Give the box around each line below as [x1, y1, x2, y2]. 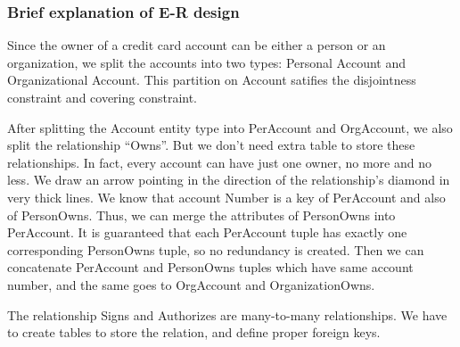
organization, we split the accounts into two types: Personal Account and [7, 53, 407, 71]
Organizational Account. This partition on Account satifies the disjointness [7, 70, 416, 89]
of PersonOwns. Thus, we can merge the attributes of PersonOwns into [7, 205, 396, 224]
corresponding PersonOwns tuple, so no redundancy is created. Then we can [7, 240, 424, 259]
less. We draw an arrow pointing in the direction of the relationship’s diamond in [7, 170, 450, 189]
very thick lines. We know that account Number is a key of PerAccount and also [7, 187, 446, 206]
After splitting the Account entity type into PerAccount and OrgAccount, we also [7, 118, 453, 136]
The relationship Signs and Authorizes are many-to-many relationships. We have [7, 305, 448, 324]
